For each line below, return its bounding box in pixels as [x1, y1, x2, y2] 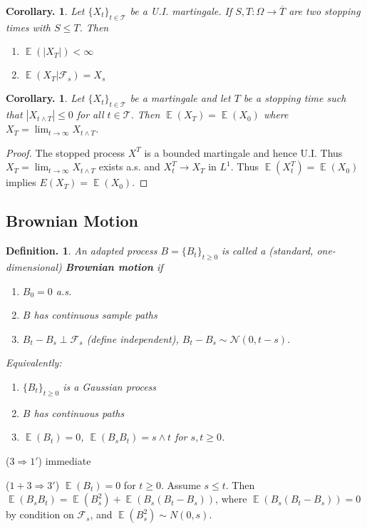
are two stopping [289, 4, 361, 18]
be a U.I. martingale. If [130, 4, 232, 18]
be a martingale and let [130, 91, 231, 106]
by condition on [6, 507, 74, 522]
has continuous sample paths [33, 307, 157, 322]
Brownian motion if [65, 259, 163, 274]
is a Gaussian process [63, 379, 157, 394]
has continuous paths [33, 405, 125, 420]
